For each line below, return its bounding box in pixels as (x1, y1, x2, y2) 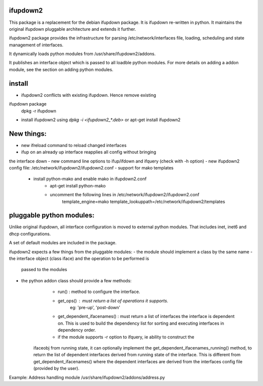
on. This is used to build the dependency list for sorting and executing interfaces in (57, 320, 224, 326)
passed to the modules (21, 267, 68, 273)
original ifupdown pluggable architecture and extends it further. (9, 26, 136, 32)
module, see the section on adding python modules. (9, 66, 113, 73)
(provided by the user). (33, 366, 80, 371)
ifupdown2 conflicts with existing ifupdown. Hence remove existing (21, 92, 156, 98)
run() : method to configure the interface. (57, 289, 140, 294)
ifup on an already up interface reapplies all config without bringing (21, 149, 156, 155)
